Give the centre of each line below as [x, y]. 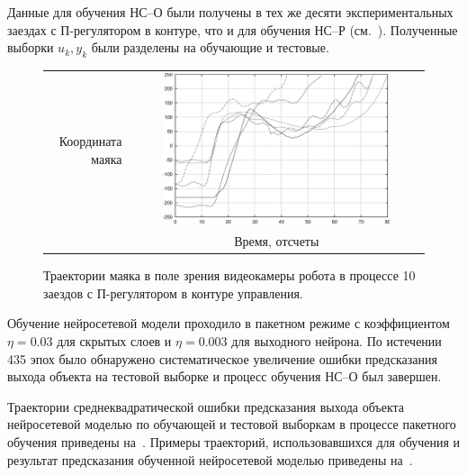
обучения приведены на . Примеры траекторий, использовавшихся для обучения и [234, 441]
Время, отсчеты [277, 241]
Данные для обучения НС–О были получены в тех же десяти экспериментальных [230, 12]
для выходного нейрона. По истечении [337, 341]
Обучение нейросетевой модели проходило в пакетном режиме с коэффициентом [229, 323]
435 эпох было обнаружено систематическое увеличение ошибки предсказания [222, 358]
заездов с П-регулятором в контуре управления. [173, 292]
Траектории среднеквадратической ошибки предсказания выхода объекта [206, 406]
